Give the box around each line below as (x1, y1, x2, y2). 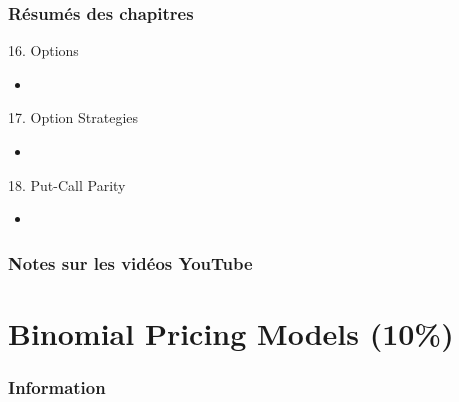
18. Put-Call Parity (8, 174, 126, 195)
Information (8, 374, 106, 399)
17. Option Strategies (8, 107, 139, 128)
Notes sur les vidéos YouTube (8, 250, 253, 275)
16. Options (8, 40, 79, 61)
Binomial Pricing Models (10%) (8, 312, 454, 353)
